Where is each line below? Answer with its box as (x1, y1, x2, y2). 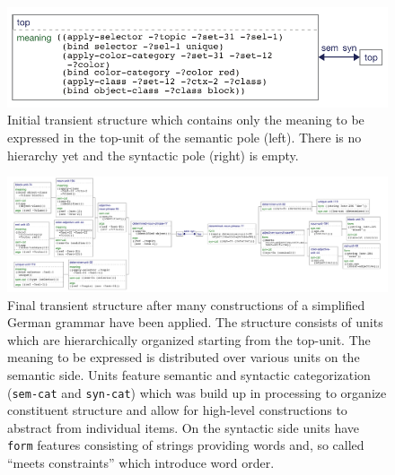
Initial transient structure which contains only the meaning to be (7, 110, 364, 129)
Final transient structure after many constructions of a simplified (7, 295, 365, 314)
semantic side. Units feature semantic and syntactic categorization (7, 365, 371, 384)
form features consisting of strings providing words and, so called (7, 436, 364, 454)
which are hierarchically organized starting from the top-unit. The (7, 330, 371, 349)
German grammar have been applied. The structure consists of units (7, 313, 383, 332)
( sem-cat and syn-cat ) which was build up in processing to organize (7, 383, 387, 402)
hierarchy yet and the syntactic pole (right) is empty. (7, 145, 299, 164)
